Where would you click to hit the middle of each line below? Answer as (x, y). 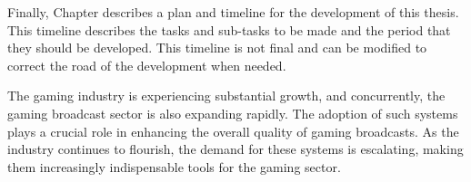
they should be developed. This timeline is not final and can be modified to (217, 48)
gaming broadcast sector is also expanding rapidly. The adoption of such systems (233, 113)
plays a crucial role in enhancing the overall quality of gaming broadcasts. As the (233, 131)
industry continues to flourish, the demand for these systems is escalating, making (235, 149)
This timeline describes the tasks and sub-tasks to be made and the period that (229, 29)
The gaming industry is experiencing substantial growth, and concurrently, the (226, 96)
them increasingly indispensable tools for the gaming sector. (174, 166)
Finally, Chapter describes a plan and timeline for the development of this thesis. (233, 12)
